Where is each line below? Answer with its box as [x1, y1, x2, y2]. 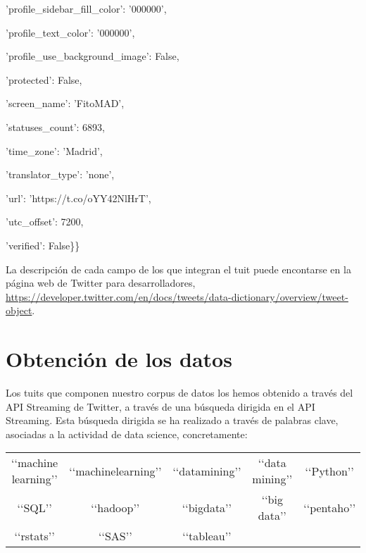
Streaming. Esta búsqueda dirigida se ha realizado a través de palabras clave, [6, 413, 339, 428]
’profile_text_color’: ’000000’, [6, 25, 135, 39]
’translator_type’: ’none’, [6, 167, 115, 182]
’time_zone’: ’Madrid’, [6, 143, 103, 158]
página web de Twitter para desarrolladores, [6, 275, 196, 290]
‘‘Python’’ [305, 462, 354, 479]
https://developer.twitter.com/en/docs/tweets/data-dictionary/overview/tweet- [6, 289, 348, 304]
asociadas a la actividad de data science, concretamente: [6, 426, 248, 441]
